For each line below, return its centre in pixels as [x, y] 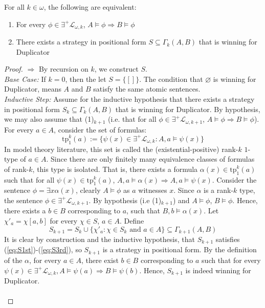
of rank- [17, 169]
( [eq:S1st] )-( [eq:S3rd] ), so [43, 249]
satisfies [228, 239]
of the [13, 260]
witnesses [153, 190]
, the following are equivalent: [90, 7]
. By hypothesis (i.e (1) [125, 200]
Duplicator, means [33, 89]
